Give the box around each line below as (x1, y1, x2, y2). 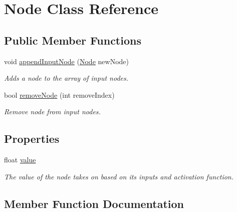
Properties (4, 131, 60, 146)
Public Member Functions (4, 32, 141, 48)
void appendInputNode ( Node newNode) (4, 56, 129, 66)
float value (4, 154, 36, 165)
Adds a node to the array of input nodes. (4, 73, 128, 83)
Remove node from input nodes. (4, 106, 101, 117)
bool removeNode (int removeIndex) (4, 89, 115, 100)
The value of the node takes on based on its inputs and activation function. (4, 171, 233, 181)
